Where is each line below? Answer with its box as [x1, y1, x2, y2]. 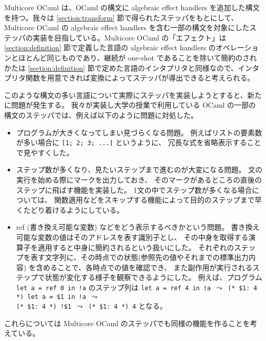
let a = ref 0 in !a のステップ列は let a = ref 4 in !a [16, 282, 211, 292]
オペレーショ [215, 42, 259, 53]
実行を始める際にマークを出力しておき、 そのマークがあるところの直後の [16, 174, 262, 185]
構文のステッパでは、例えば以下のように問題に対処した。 [4, 109, 198, 120]
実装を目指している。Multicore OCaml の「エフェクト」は [32, 32, 227, 43]
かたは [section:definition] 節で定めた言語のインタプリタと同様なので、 [4, 62, 238, 73]
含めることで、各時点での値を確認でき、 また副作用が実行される [35, 262, 253, 272]
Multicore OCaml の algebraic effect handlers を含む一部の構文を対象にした [4, 22, 250, 33]
